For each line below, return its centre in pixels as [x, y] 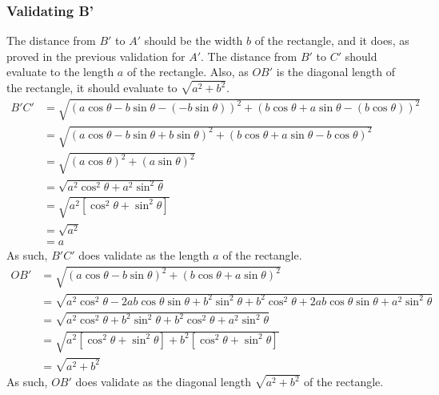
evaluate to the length [60, 72]
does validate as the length [144, 255]
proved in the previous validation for [96, 56]
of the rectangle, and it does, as [332, 40]
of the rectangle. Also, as [188, 72]
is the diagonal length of [336, 72]
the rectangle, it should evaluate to [92, 88]
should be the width [194, 40]
